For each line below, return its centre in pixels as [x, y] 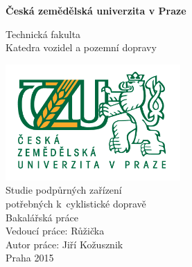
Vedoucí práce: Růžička [55, 231]
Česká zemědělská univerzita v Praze [96, 10]
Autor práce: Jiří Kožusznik [64, 244]
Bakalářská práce [42, 217]
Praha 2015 [30, 258]
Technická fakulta [43, 34]
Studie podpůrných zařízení [64, 190]
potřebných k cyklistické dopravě [76, 203]
